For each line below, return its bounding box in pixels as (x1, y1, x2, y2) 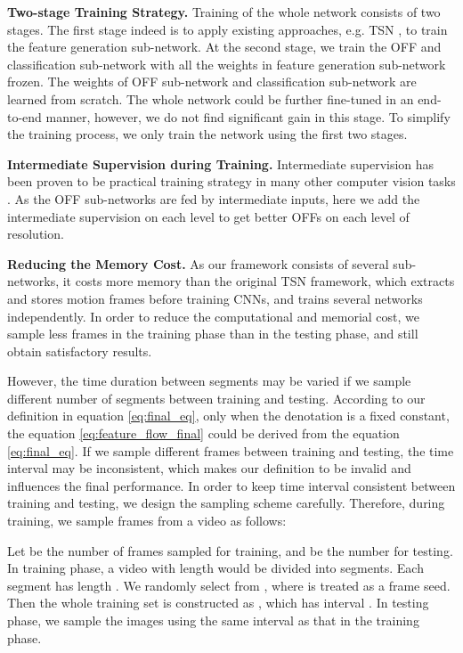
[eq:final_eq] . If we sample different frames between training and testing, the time (7, 441, 454, 460)
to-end (7, 107, 42, 126)
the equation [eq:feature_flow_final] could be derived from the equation (7, 424, 400, 443)
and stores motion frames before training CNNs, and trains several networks (7, 289, 423, 307)
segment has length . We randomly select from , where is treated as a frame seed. (7, 575, 451, 594)
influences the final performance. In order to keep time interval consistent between (7, 476, 456, 494)
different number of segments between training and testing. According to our (7, 388, 426, 407)
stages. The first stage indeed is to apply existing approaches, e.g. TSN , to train (7, 20, 448, 38)
